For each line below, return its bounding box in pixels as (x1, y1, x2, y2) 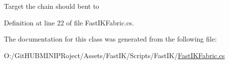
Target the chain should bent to (4, 1, 99, 11)
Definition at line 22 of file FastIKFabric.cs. (4, 17, 134, 27)
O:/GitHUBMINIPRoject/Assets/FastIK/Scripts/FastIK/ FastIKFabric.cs (4, 50, 225, 60)
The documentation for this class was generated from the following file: (4, 34, 217, 44)
